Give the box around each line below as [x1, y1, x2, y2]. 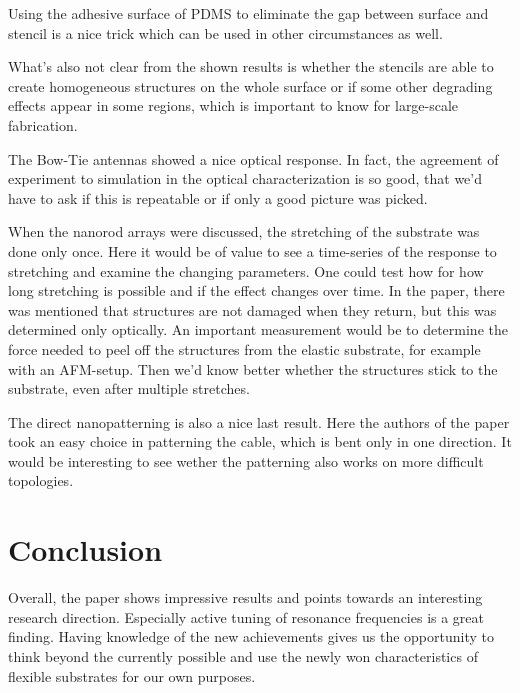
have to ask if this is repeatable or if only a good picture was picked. [8, 187, 428, 208]
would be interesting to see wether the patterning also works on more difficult [8, 450, 484, 471]
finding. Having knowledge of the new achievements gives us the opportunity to [8, 626, 494, 647]
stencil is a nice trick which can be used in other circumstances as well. [8, 22, 443, 43]
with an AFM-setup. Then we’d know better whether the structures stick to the [8, 358, 498, 379]
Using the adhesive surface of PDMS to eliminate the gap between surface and [8, 3, 489, 23]
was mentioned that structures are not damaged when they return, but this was [8, 299, 497, 320]
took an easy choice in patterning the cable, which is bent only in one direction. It [8, 431, 512, 452]
